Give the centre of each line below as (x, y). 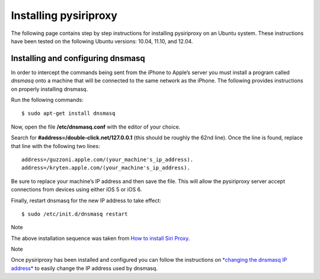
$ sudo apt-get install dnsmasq (68, 113)
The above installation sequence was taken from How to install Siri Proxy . (100, 238)
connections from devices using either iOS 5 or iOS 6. (76, 190)
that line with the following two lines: (55, 146)
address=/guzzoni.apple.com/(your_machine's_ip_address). (108, 159)
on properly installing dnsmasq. (49, 89)
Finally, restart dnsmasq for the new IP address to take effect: (86, 200)
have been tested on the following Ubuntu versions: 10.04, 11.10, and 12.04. (102, 41)
